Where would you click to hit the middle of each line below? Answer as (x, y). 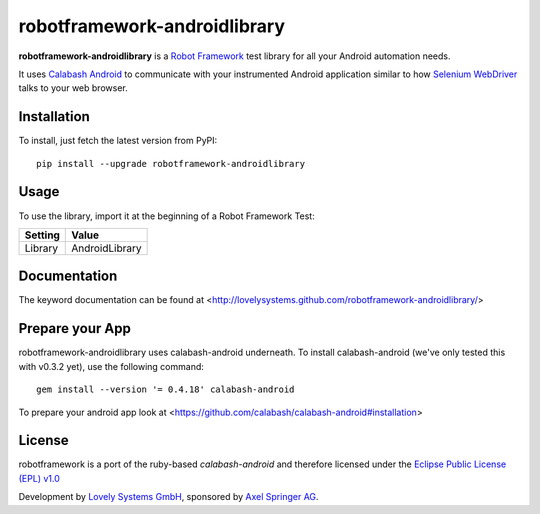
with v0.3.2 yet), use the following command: (111, 366)
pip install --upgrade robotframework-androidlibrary (170, 163)
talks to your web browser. (73, 88)
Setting (42, 235)
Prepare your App (75, 328)
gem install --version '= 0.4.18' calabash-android (165, 389)
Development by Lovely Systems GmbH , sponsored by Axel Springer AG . (168, 497)
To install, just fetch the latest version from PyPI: (118, 141)
